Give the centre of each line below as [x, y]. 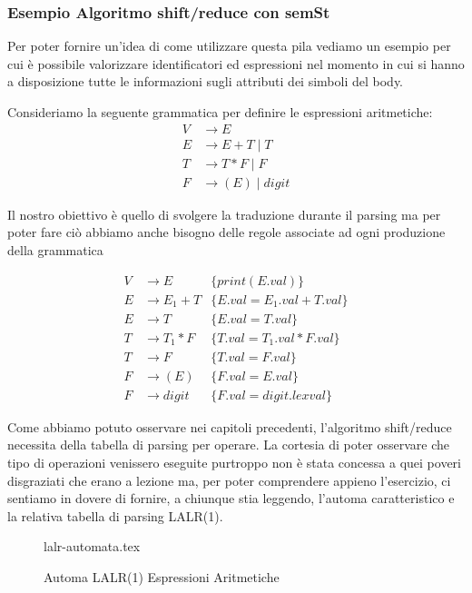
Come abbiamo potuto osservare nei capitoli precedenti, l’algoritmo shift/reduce [230, 426]
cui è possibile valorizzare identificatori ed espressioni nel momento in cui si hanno [236, 63]
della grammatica [55, 249]
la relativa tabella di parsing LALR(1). [115, 515]
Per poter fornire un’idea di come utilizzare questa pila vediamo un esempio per [229, 46]
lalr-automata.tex [92, 546]
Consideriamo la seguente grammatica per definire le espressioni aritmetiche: [220, 112]
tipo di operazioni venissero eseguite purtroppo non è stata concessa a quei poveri [234, 462]
